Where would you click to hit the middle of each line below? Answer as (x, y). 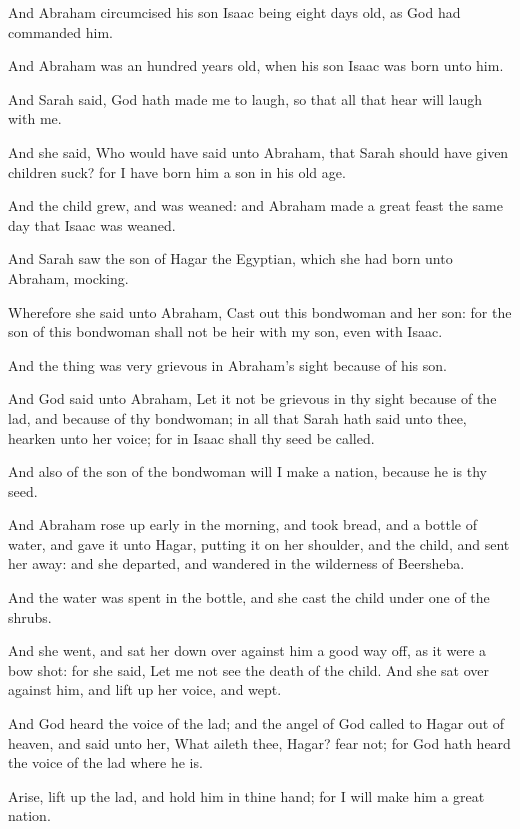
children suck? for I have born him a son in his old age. (177, 171)
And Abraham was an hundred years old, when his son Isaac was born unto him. (256, 65)
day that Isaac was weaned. (92, 224)
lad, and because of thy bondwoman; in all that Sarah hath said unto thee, (237, 417)
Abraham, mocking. (68, 277)
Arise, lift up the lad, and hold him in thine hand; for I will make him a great (246, 795)
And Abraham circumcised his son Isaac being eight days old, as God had (234, 12)
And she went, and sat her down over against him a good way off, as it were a (247, 650)
